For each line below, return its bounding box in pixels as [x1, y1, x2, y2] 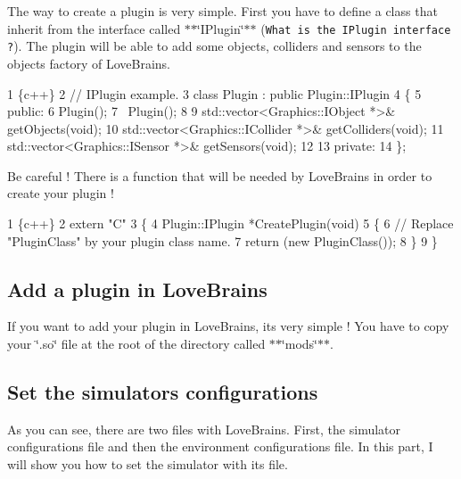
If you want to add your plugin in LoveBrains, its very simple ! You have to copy [7, 317, 449, 335]
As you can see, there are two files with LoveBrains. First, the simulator [7, 419, 401, 438]
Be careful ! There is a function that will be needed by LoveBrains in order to [7, 166, 432, 185]
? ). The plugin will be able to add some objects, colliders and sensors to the [7, 37, 422, 55]
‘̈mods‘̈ [281, 334, 317, 353]
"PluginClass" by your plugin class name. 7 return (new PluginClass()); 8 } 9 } [7, 231, 438, 250]
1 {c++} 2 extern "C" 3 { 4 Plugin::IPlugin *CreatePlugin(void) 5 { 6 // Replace [7, 214, 454, 233]
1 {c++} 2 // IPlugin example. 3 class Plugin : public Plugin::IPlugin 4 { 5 [7, 84, 422, 103]
